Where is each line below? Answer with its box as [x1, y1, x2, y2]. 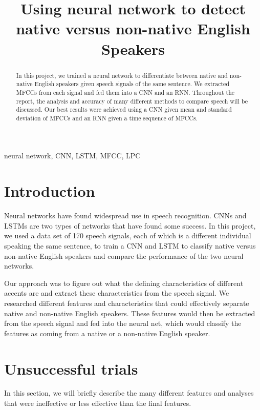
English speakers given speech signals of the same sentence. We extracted [34, 79, 230, 88]
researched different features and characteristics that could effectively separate [4, 297, 249, 308]
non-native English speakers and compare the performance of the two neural [4, 250, 244, 261]
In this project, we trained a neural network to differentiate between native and [16, 71, 228, 79]
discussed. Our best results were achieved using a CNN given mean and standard [16, 105, 232, 114]
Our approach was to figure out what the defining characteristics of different [4, 277, 244, 288]
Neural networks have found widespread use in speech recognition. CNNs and [4, 210, 247, 221]
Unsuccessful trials [4, 358, 138, 379]
